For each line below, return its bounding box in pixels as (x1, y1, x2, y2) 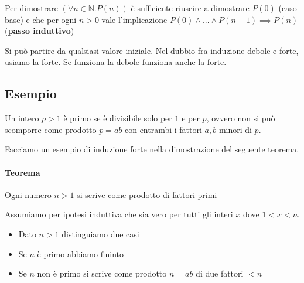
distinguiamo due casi (62, 227, 139, 240)
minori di (218, 123, 252, 135)
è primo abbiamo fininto (37, 247, 124, 260)
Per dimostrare (5, 2, 58, 13)
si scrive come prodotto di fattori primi (77, 188, 217, 200)
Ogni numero (5, 188, 52, 200)
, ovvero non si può (206, 112, 275, 124)
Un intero (5, 112, 39, 124)
